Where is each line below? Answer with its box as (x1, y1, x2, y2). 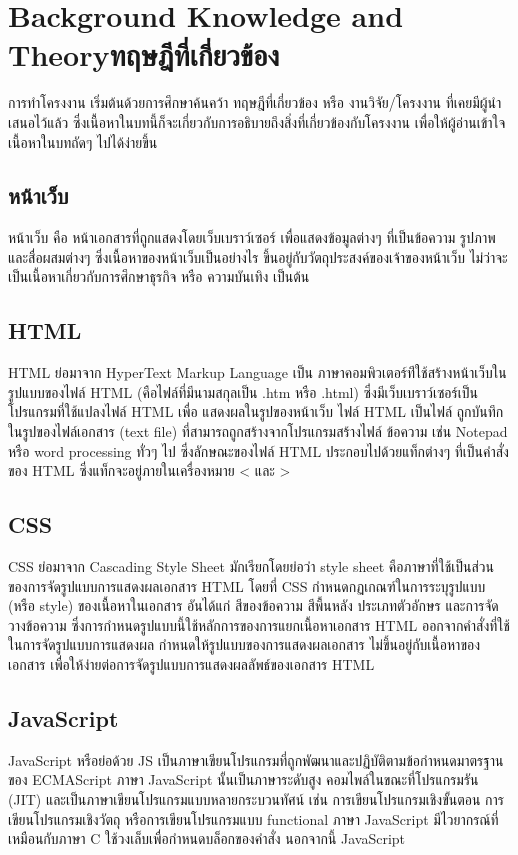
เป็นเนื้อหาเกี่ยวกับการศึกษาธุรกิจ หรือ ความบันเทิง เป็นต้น (8, 266, 310, 287)
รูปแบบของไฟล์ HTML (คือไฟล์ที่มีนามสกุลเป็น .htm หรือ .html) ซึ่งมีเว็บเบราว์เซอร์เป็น (8, 381, 478, 402)
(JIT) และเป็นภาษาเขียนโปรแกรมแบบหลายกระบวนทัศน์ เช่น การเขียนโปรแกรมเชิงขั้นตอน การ (8, 789, 505, 809)
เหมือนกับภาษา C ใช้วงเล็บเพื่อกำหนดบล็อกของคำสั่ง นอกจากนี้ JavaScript (8, 828, 406, 849)
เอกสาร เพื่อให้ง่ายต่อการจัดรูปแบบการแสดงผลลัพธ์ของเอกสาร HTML (8, 654, 375, 675)
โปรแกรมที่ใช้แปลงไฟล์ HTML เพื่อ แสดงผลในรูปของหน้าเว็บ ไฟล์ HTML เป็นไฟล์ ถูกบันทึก (8, 401, 504, 422)
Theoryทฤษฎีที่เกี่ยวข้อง (8, 34, 280, 75)
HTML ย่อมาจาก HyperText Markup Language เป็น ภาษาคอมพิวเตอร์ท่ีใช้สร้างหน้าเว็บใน (8, 362, 507, 383)
